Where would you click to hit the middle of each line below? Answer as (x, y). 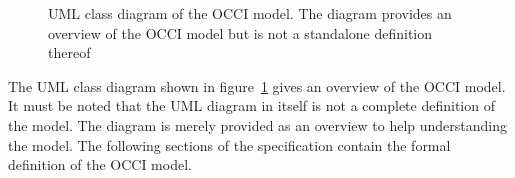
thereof (69, 52)
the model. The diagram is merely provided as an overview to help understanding (257, 124)
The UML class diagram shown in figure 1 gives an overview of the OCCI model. (257, 85)
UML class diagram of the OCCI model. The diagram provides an (250, 13)
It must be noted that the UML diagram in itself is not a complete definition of (251, 105)
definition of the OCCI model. (100, 164)
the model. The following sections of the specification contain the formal (229, 144)
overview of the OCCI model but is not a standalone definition (240, 32)
